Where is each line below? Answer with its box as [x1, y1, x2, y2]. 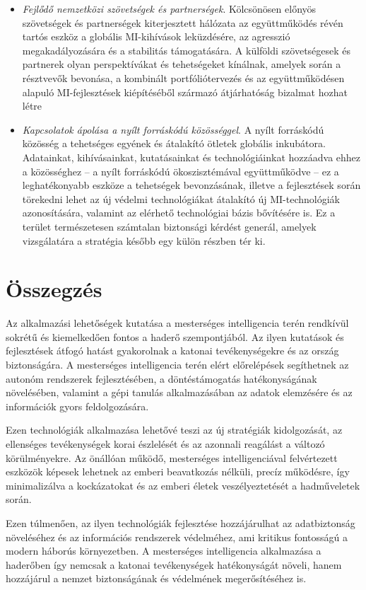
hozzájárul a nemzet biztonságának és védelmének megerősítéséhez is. [6, 571, 307, 586]
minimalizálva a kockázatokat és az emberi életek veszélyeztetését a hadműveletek [6, 478, 360, 492]
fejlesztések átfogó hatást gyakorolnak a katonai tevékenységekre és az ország [6, 343, 339, 358]
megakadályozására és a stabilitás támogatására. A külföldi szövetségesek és [22, 42, 351, 57]
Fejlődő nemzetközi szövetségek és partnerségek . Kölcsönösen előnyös [22, 1, 317, 16]
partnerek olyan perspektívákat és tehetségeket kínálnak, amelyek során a [22, 57, 341, 71]
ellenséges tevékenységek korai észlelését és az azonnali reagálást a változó [6, 436, 325, 451]
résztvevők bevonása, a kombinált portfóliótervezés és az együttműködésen [22, 70, 345, 85]
